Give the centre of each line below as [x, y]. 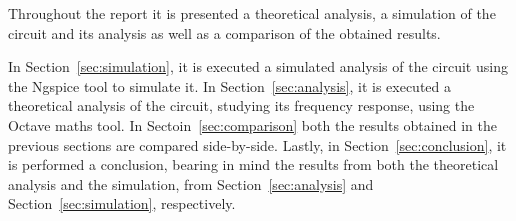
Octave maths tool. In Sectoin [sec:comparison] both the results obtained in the [252, 124]
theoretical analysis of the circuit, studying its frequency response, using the [241, 105]
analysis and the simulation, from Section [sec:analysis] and [191, 183]
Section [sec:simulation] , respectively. [122, 203]
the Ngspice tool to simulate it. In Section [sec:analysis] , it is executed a [229, 85]
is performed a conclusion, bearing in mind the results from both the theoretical [253, 164]
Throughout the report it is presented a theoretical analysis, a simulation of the [252, 13]
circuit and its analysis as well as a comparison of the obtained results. [224, 32]
